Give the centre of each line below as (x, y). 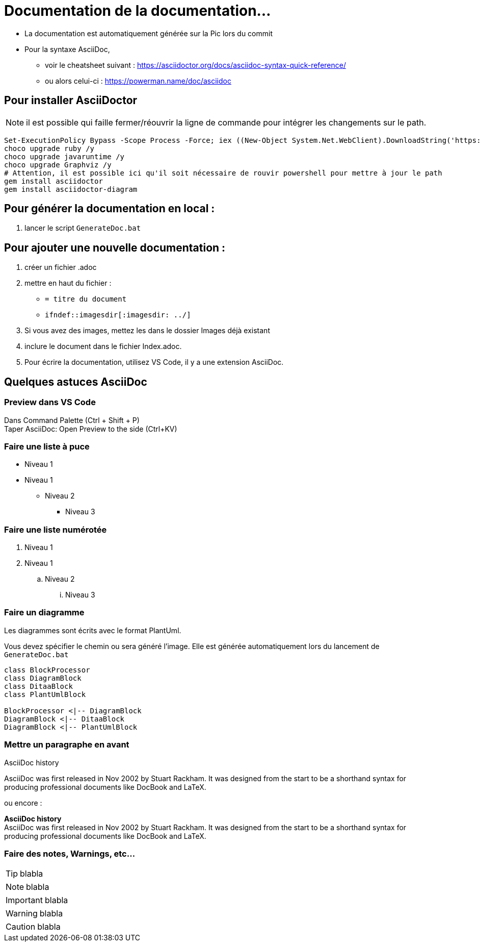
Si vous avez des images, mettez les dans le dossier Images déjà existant (147, 331)
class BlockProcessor (47, 670)
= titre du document (86, 299)
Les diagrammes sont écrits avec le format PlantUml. (93, 630)
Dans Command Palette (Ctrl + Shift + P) (72, 420)
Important (24, 900)
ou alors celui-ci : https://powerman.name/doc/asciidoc (138, 81)
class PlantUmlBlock (45, 694)
